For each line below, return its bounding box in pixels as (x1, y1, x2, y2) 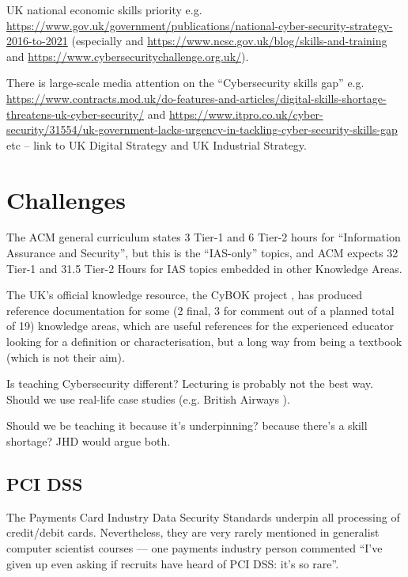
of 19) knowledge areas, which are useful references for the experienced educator (6, 317, 395, 334)
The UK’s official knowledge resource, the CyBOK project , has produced (6, 287, 363, 303)
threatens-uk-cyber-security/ (6, 105, 145, 122)
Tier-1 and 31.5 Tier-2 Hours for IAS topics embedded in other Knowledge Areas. (6, 260, 402, 276)
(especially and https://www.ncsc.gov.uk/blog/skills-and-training (71, 32, 387, 49)
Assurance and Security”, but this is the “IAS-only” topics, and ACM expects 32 (6, 245, 399, 261)
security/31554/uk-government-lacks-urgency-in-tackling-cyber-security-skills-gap (6, 121, 398, 138)
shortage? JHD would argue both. (6, 433, 171, 449)
